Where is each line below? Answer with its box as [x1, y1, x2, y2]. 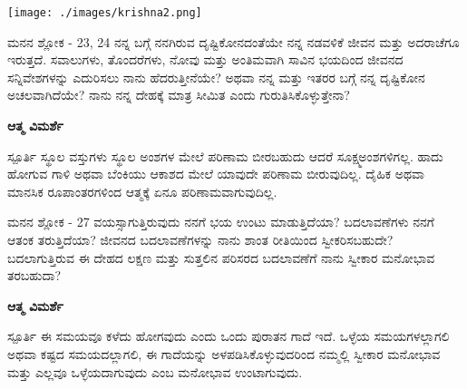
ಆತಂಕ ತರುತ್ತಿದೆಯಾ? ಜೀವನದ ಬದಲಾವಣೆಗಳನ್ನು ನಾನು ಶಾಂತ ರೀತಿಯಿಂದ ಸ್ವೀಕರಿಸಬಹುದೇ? [7, 230, 394, 248]
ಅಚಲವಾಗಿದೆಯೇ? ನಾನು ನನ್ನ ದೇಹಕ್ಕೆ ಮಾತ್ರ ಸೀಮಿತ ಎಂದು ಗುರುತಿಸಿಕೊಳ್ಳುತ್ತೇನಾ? [7, 85, 350, 104]
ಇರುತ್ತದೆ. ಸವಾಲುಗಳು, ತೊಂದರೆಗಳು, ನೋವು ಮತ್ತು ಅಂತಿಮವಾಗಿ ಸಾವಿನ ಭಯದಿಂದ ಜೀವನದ [7, 50, 404, 69]
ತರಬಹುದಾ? [7, 266, 62, 285]
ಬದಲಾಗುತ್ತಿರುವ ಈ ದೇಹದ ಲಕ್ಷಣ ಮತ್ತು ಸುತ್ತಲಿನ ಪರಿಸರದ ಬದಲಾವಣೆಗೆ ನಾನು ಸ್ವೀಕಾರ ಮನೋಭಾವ [7, 248, 435, 267]
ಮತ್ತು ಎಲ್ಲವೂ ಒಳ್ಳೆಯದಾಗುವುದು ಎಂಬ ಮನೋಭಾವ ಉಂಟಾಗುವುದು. [7, 362, 303, 381]
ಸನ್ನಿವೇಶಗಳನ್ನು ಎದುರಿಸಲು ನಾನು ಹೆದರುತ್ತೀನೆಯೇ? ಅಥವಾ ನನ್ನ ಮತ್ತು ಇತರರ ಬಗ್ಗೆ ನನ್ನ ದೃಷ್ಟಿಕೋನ [7, 67, 425, 86]
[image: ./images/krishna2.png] [7, 6, 202, 19]
